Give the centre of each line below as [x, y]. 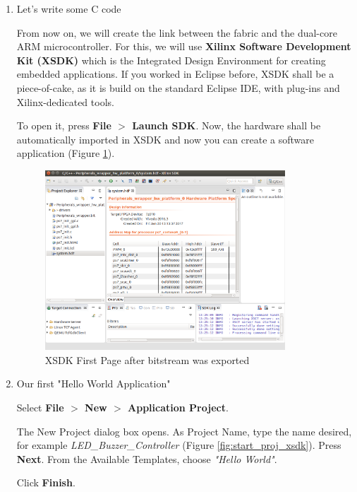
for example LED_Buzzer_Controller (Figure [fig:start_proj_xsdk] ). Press [179, 445]
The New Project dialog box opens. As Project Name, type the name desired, [184, 431]
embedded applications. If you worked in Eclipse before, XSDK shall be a [175, 74]
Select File [40, 407]
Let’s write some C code [69, 8]
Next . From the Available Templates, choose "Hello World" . [147, 458]
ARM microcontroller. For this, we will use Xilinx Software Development [184, 46]
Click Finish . [46, 482]
